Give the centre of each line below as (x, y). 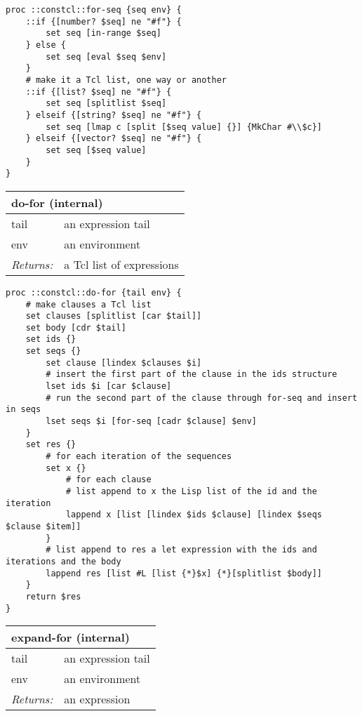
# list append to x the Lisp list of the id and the (191, 491)
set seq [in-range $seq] (103, 33)
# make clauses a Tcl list (88, 304)
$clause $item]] (43, 526)
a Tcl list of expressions (121, 264)
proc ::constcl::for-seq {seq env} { (94, 10)
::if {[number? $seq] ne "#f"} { (103, 21)
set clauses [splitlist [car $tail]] (114, 316)
